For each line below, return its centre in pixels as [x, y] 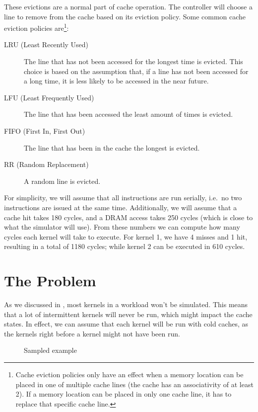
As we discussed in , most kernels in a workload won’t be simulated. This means [126, 304]
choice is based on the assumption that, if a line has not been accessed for [136, 71]
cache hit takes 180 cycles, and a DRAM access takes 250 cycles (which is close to [129, 217]
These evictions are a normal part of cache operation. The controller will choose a [128, 6]
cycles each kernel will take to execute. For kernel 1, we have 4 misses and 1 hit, [126, 236]
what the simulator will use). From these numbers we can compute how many [122, 227]
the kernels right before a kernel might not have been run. [92, 333]
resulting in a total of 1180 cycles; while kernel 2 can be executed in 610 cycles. [125, 246]
